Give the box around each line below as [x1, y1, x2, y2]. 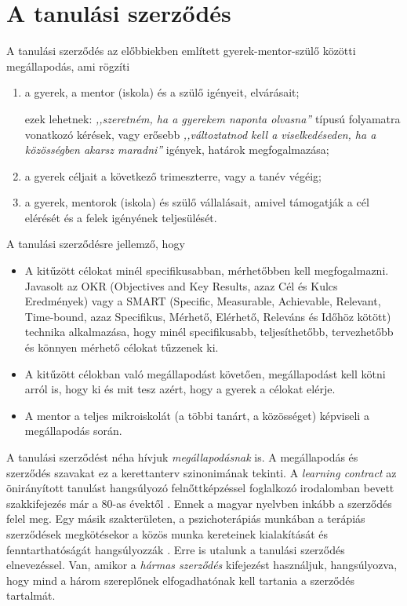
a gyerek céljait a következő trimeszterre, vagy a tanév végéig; [24, 167, 322, 184]
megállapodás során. [24, 422, 122, 439]
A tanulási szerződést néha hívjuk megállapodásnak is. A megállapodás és [6, 449, 358, 465]
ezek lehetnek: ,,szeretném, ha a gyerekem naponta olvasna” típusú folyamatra [24, 110, 401, 126]
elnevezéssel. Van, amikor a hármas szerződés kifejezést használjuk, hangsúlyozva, [6, 557, 398, 573]
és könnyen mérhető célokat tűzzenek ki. [24, 339, 219, 356]
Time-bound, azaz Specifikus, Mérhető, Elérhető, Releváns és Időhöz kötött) [24, 308, 391, 324]
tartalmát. [6, 587, 56, 604]
